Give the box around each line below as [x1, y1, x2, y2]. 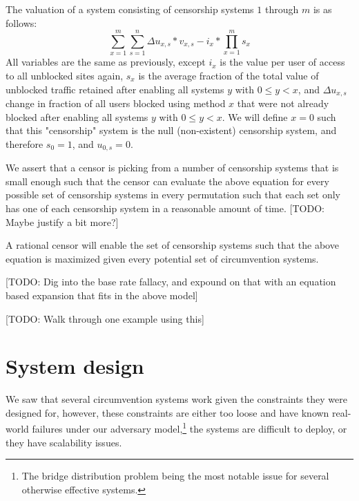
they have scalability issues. [6, 435, 122, 449]
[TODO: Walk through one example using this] [6, 311, 204, 325]
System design [6, 352, 144, 380]
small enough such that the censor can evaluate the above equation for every [6, 173, 329, 188]
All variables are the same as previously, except [6, 55, 206, 69]
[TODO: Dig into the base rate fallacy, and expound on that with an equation [6, 274, 336, 289]
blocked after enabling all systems [6, 109, 148, 124]
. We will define [222, 109, 288, 124]
